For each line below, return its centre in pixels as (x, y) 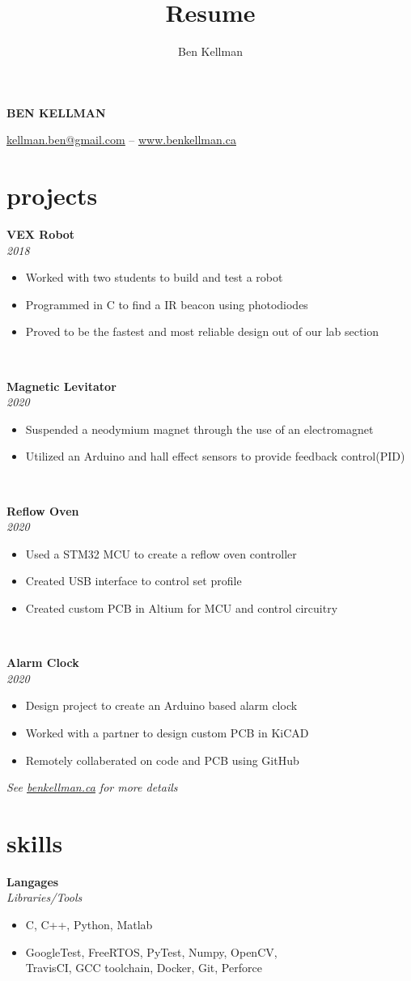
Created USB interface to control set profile (133, 581)
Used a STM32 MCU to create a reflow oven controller (161, 553)
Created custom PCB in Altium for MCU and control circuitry (182, 607)
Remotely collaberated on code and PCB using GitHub (162, 760)
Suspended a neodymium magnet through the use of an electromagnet (199, 429)
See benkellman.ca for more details (92, 787)
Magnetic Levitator (61, 386)
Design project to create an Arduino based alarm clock (161, 705)
